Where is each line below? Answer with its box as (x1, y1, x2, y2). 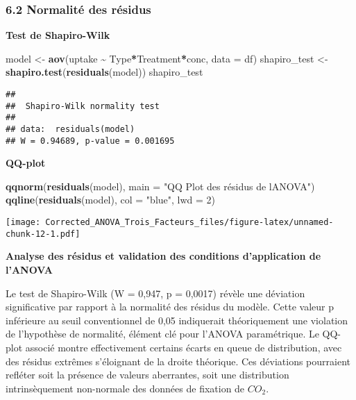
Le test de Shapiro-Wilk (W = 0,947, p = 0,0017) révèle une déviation (6, 285, 305, 300)
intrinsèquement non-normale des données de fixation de (6, 381, 245, 395)
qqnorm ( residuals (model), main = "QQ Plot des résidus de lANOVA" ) (6, 178, 315, 193)
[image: (6, 217, 41, 228)
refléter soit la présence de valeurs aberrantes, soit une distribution (6, 367, 289, 382)
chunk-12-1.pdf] (6, 228, 80, 239)
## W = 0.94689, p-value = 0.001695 (6, 135, 175, 146)
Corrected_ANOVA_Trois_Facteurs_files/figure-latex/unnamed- (45, 217, 334, 228)
